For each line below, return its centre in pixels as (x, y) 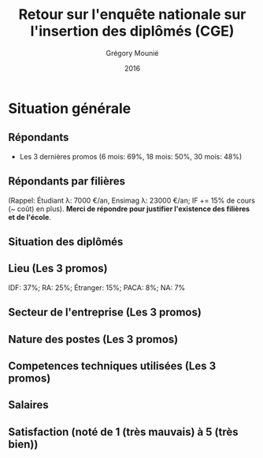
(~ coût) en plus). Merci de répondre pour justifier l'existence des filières (129, 209)
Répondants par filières (67, 182)
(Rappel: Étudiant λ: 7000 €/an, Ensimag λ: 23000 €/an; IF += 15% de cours (132, 200)
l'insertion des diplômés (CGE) (132, 31)
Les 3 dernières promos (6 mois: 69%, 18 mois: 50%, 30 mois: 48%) (131, 156)
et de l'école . (30, 217)
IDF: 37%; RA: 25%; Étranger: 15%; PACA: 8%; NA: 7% (97, 287)
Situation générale (70, 108)
